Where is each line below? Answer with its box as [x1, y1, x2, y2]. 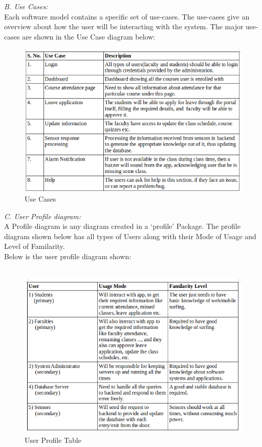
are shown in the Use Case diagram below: [22, 31, 156, 42]
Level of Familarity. [4, 241, 65, 251]
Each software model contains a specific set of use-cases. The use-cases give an [4, 11, 250, 22]
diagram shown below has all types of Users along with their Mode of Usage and [4, 230, 256, 241]
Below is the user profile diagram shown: [4, 251, 132, 262]
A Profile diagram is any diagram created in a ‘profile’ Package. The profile [4, 221, 241, 231]
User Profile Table [25, 435, 81, 445]
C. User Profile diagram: [4, 210, 81, 221]
